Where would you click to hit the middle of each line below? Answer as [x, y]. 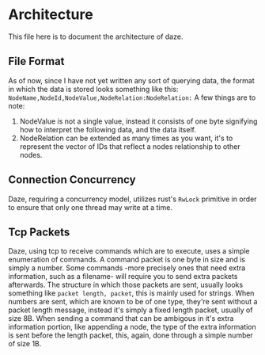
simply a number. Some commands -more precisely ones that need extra [127, 268]
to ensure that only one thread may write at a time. [90, 207]
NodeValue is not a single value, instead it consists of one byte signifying [138, 121]
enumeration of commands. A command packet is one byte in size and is [127, 260]
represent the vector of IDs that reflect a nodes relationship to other [130, 146]
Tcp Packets [39, 232]
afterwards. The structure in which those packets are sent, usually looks [126, 285]
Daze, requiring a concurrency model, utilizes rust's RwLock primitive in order [132, 199]
